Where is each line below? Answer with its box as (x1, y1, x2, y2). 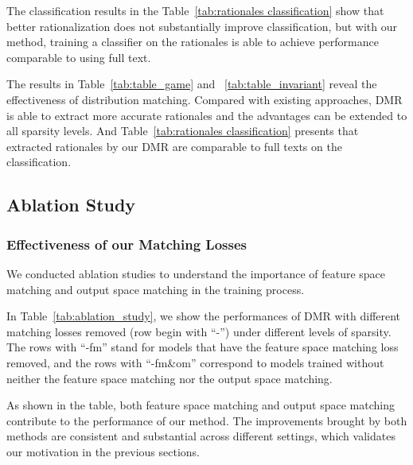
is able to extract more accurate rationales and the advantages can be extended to (6, 107, 407, 123)
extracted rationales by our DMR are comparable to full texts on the (6, 138, 342, 154)
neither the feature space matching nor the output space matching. (6, 370, 333, 386)
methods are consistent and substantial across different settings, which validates (6, 428, 395, 444)
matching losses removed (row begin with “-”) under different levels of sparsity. (6, 323, 392, 339)
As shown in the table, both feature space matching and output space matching (6, 397, 395, 413)
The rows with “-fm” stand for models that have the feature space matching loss (6, 339, 399, 355)
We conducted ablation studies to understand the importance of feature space (6, 265, 386, 281)
